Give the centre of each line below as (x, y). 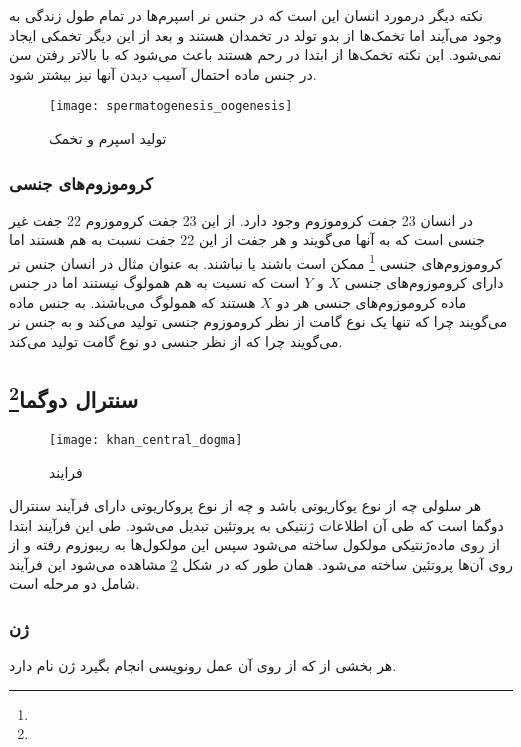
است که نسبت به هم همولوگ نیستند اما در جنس (154, 282)
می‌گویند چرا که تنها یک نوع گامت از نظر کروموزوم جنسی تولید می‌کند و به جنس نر (258, 321)
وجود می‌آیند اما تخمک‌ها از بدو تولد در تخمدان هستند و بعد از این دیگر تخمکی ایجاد (255, 34)
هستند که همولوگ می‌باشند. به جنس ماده (132, 301)
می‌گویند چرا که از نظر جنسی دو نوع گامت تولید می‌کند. (176, 341)
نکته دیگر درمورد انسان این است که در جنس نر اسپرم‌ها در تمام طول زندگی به (246, 15)
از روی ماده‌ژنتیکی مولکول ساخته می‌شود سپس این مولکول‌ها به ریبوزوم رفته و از (254, 544)
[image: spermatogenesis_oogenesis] (171, 106)
